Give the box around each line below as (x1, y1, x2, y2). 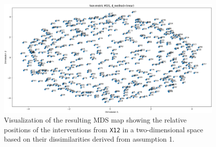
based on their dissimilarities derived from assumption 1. (4, 134, 175, 144)
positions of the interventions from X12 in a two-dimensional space (4, 124, 203, 134)
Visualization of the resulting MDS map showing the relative (4, 115, 187, 125)
